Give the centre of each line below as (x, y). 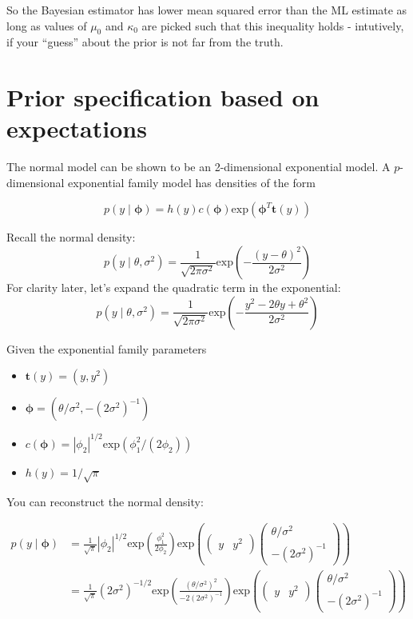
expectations (77, 128)
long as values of (47, 25)
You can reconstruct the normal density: (105, 501)
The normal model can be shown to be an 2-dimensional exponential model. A (199, 167)
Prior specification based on (163, 97)
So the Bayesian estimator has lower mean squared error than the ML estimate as (207, 10)
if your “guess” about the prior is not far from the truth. (145, 42)
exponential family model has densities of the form (192, 182)
